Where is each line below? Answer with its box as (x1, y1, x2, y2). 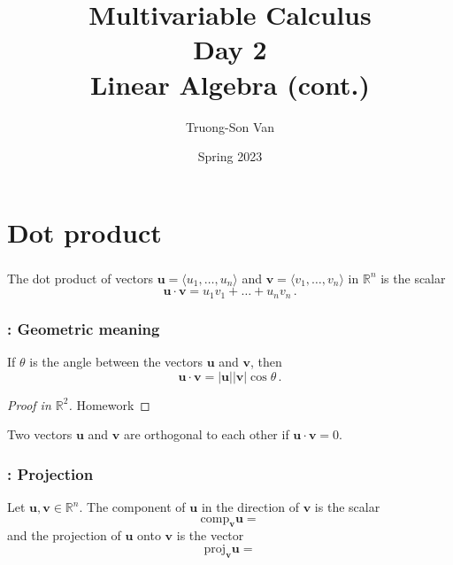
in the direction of (201, 498, 300, 516)
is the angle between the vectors (29, 352, 203, 371)
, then (250, 352, 282, 371)
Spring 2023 (197, 147, 263, 166)
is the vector (176, 526, 244, 545)
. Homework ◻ (68, 395, 150, 414)
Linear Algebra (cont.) (89, 66, 371, 102)
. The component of (79, 498, 186, 516)
